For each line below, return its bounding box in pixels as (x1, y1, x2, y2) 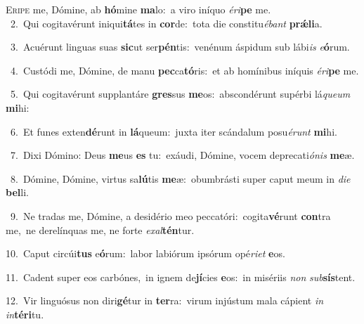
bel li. (6, 185, 29, 200)
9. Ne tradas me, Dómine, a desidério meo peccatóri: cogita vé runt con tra (10, 208, 331, 223)
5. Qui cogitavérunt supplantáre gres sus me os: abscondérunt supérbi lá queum (10, 86, 351, 101)
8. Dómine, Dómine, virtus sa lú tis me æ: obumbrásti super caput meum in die (10, 171, 351, 186)
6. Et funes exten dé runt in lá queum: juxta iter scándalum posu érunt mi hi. (10, 124, 337, 138)
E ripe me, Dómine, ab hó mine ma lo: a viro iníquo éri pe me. (6, 2, 271, 16)
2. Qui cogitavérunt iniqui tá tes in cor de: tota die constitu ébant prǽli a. (10, 15, 323, 30)
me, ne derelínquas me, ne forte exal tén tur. (6, 222, 195, 237)
